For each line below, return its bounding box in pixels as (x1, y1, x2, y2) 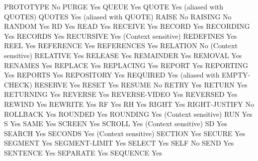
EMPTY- (222, 70, 251, 80)
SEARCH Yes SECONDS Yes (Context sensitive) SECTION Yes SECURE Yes (4, 128, 245, 138)
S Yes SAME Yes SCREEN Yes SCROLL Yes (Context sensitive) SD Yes (4, 118, 227, 129)
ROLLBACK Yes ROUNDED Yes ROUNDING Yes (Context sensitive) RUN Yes (4, 108, 253, 119)
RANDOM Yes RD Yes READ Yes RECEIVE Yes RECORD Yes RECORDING (4, 21, 250, 31)
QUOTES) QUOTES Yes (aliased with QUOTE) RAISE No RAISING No (4, 11, 232, 21)
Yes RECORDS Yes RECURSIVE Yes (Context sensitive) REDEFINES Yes (4, 30, 237, 41)
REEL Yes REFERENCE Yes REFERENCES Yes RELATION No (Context (4, 40, 238, 51)
